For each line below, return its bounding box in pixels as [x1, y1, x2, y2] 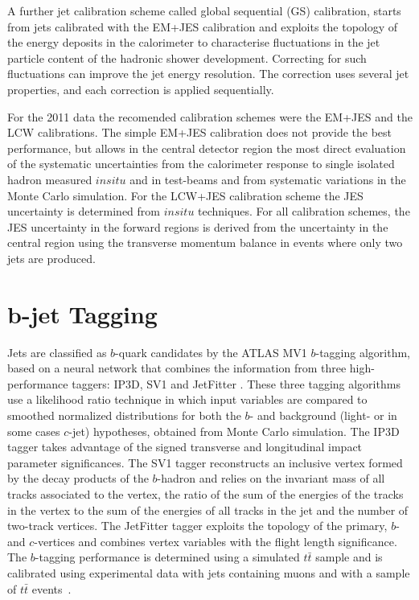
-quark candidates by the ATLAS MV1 [115, 343, 307, 360]
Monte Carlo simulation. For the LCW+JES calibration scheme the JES [7, 187, 364, 203]
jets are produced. [7, 249, 96, 266]
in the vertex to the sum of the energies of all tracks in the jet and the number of [7, 501, 409, 518]
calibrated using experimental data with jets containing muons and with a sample [7, 564, 410, 581]
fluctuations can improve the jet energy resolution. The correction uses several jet [7, 65, 409, 82]
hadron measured [7, 171, 92, 187]
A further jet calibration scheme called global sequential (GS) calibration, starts [7, 2, 401, 18]
